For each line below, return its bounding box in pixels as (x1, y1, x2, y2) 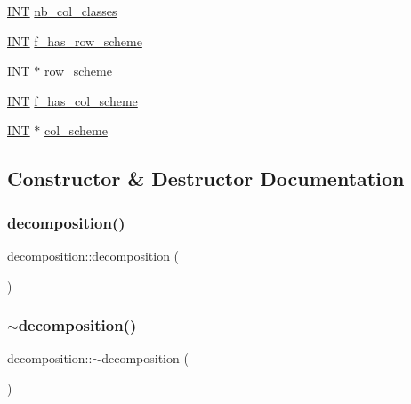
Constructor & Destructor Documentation (7, 165, 405, 192)
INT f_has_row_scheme (7, 31, 142, 50)
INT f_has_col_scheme (7, 91, 138, 109)
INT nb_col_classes (7, 2, 117, 20)
